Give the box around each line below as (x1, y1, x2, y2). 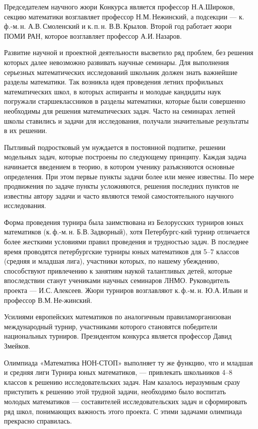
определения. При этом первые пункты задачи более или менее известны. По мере (4, 171, 254, 181)
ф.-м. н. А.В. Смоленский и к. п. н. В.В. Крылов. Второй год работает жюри (4, 21, 232, 31)
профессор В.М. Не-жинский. (4, 294, 92, 305)
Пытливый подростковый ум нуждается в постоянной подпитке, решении (4, 142, 226, 152)
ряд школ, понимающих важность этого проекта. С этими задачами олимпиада (4, 406, 242, 416)
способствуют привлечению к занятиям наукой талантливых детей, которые (4, 265, 232, 276)
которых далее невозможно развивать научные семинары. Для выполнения (4, 57, 229, 67)
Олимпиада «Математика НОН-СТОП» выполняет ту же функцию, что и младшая (4, 357, 253, 367)
